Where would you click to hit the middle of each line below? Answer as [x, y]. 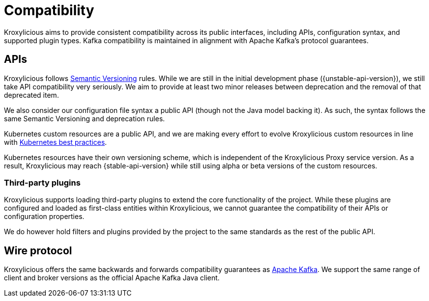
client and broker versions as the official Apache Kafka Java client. [112, 278]
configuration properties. [44, 217]
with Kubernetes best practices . [56, 142]
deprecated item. [31, 95]
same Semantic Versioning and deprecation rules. [85, 118]
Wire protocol [38, 250]
